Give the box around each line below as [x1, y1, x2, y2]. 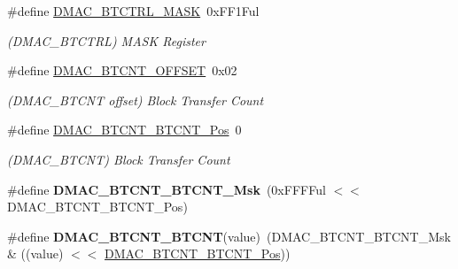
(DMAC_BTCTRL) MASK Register [7, 31, 206, 50]
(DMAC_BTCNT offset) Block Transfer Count [7, 90, 264, 109]
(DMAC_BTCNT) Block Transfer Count [7, 150, 230, 168]
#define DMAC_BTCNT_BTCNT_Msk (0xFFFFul [7, 180, 326, 198]
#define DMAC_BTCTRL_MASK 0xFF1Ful [7, 2, 260, 19]
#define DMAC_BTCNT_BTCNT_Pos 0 [7, 120, 242, 139]
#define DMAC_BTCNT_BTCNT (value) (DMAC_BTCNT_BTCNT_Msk [7, 227, 451, 245]
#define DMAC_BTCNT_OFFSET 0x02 [7, 61, 237, 80]
